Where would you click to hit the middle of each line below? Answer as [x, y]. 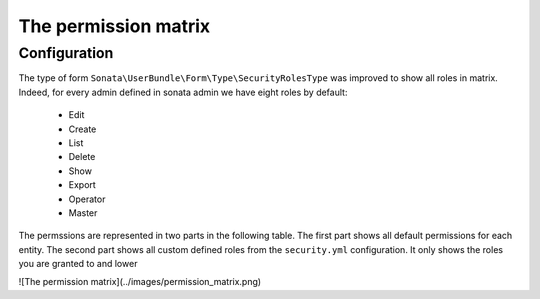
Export [82, 185]
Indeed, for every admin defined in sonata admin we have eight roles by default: [183, 92]
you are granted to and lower [78, 264]
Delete [82, 157]
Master [83, 212]
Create [82, 129]
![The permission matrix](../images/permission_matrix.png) [140, 282]
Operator [87, 199]
